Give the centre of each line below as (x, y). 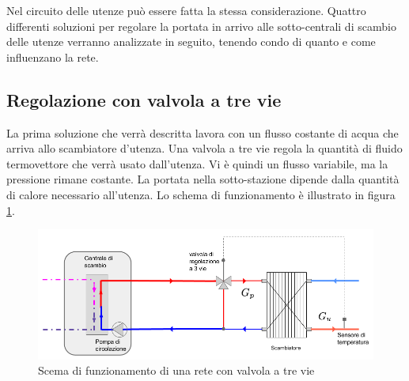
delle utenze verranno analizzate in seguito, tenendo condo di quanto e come (191, 41)
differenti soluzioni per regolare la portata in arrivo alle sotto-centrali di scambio (201, 26)
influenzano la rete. (53, 57)
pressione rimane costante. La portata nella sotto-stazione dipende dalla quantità (203, 179)
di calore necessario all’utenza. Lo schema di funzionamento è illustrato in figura (201, 194)
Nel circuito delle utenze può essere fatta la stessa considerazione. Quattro (186, 10)
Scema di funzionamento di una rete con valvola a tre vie (176, 370)
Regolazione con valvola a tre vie (144, 99)
